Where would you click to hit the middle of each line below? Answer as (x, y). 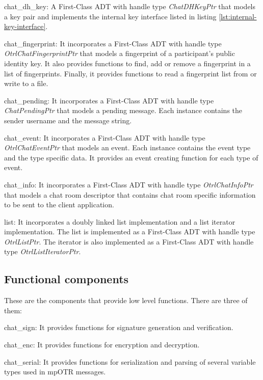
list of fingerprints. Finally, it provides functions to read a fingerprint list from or (130, 73)
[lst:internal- (238, 16)
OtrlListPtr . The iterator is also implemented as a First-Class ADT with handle (129, 241)
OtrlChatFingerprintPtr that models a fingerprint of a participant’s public (120, 53)
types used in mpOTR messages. (55, 372)
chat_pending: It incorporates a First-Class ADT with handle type (109, 100)
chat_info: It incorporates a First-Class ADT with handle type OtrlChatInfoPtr (129, 184)
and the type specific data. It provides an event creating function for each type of (131, 157)
